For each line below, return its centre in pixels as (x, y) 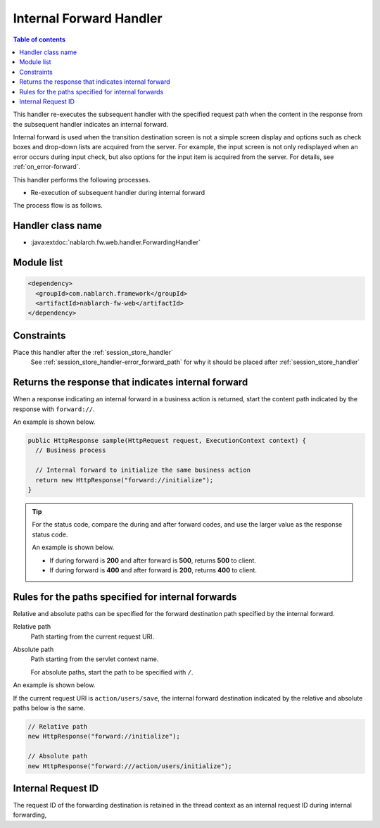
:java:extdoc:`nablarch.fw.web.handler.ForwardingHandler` (115, 242)
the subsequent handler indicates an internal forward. (91, 124)
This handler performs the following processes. (82, 180)
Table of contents (39, 39)
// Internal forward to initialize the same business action (143, 470)
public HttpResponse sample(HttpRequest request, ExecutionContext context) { (167, 441)
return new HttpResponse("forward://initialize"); (125, 480)
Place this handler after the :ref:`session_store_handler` (93, 352)
